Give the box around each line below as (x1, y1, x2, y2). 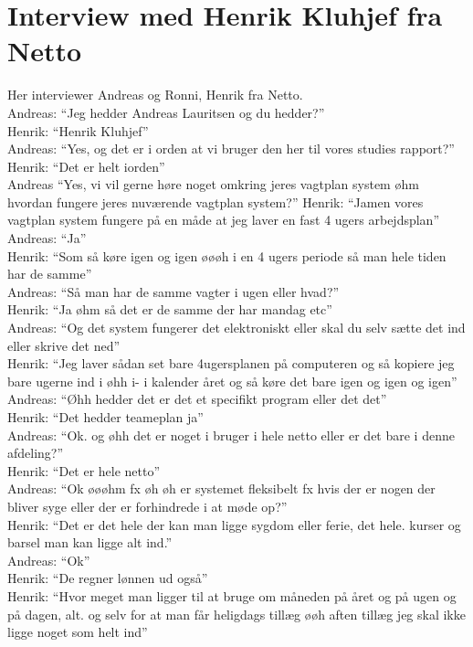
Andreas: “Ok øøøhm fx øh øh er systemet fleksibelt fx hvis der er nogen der (7, 479, 436, 498)
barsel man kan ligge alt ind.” (7, 533, 173, 552)
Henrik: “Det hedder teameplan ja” (7, 408, 204, 426)
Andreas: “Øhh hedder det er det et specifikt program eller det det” (7, 389, 387, 408)
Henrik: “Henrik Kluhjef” (7, 121, 149, 140)
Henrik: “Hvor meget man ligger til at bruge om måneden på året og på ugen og (7, 586, 457, 605)
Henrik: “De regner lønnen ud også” (7, 568, 208, 588)
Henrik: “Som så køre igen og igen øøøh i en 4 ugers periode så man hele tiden (7, 246, 447, 265)
